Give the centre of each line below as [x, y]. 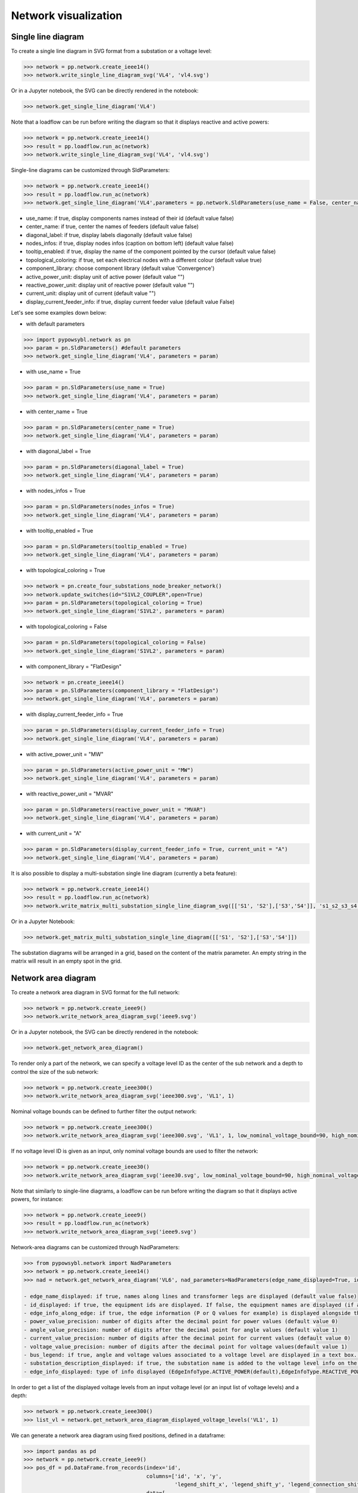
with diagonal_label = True [58, 451]
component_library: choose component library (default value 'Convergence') [120, 268]
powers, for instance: [37, 1199]
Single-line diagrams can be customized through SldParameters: [90, 170]
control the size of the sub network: [55, 1071]
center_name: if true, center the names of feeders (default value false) [112, 226]
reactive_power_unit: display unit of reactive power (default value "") [110, 285]
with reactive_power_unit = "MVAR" [70, 794]
